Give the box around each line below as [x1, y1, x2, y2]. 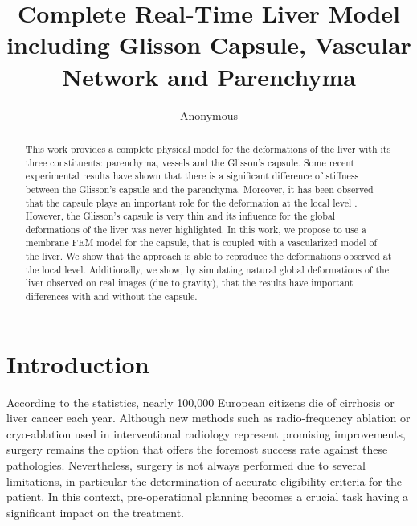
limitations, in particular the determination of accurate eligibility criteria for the [6, 472, 402, 489]
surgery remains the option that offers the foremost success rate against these [6, 441, 388, 458]
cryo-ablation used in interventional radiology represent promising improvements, [6, 425, 406, 442]
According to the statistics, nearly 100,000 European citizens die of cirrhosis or [6, 393, 395, 410]
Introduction [6, 347, 149, 380]
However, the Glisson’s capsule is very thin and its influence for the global [25, 209, 336, 223]
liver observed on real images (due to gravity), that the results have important [25, 276, 354, 290]
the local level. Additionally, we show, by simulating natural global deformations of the [25, 262, 389, 276]
